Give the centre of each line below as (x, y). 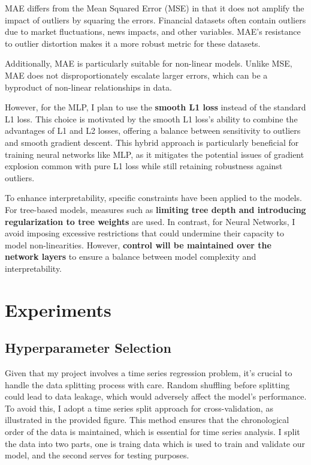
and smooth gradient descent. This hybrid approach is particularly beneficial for (152, 142)
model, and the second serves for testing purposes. (97, 455)
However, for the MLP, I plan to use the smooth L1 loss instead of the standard (155, 107)
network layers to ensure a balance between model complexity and (131, 256)
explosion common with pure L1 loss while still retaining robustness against (144, 166)
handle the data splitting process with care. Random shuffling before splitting (147, 384)
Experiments (58, 309)
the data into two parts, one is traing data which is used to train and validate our (155, 443)
